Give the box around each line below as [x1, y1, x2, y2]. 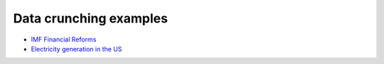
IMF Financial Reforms [31, 35, 97, 44]
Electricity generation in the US [31, 44, 122, 53]
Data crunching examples [13, 11, 169, 26]
